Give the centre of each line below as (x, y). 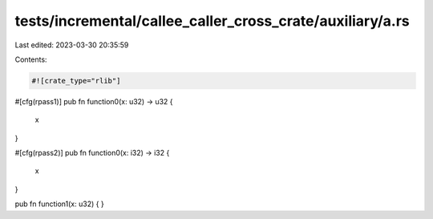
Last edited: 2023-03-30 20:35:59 (72, 45)
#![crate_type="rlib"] (76, 81)
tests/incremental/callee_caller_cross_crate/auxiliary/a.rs (212, 21)
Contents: (31, 59)
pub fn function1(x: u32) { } (59, 204)
